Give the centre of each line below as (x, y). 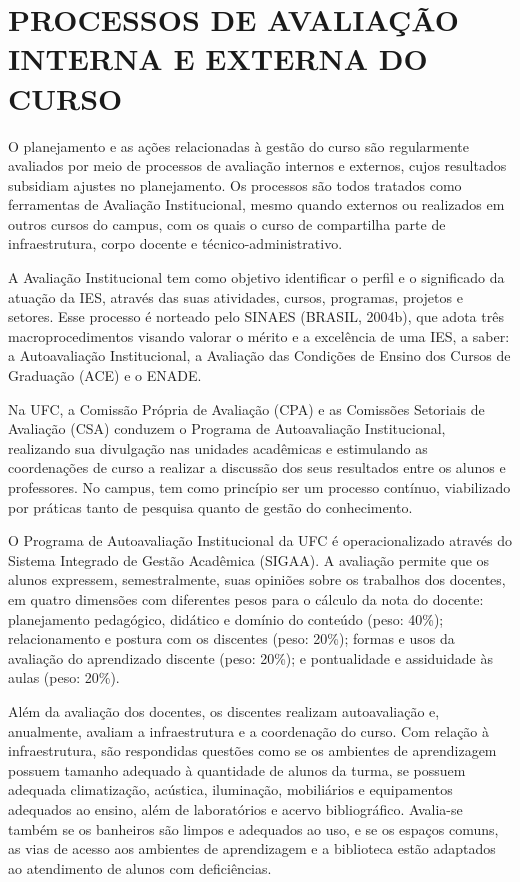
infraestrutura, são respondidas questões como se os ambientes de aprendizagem (252, 750)
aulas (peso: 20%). (64, 677)
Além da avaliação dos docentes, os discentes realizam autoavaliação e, (224, 710)
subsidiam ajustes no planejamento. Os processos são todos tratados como (235, 184)
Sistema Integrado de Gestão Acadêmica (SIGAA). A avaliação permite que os (249, 559)
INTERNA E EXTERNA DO (218, 58)
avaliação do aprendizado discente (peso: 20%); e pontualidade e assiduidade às (250, 657)
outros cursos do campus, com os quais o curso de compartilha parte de (227, 223)
